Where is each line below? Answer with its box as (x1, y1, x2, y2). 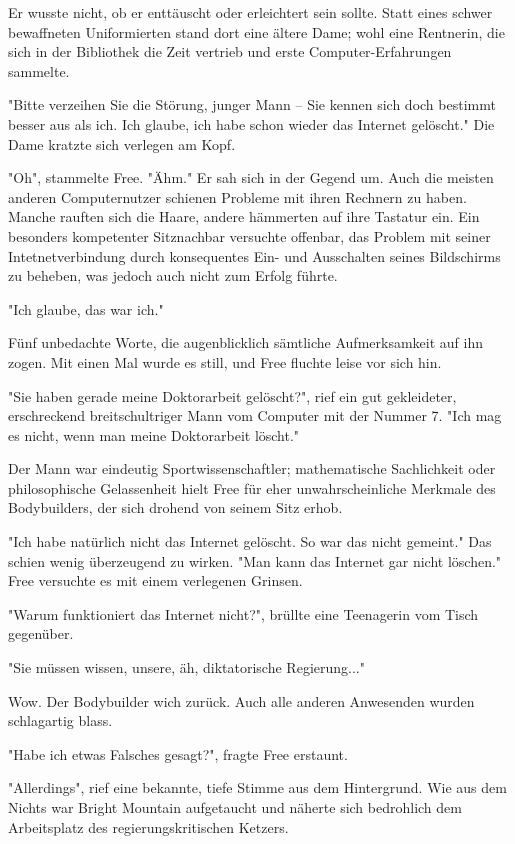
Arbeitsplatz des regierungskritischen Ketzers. (8, 816, 289, 837)
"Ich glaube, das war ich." (8, 298, 164, 319)
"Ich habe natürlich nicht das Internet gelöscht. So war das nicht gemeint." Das (8, 531, 492, 552)
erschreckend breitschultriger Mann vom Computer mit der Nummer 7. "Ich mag (8, 405, 502, 426)
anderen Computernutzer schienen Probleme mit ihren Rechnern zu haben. (8, 186, 467, 207)
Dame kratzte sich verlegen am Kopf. (8, 133, 236, 154)
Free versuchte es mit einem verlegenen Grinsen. (8, 570, 303, 591)
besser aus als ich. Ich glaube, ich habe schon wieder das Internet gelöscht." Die (8, 113, 495, 134)
